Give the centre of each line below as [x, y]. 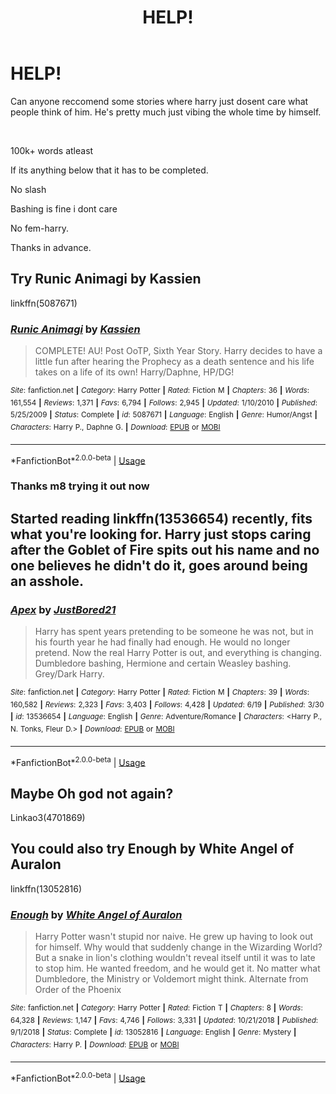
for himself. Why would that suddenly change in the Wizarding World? [178, 947]
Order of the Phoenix [78, 990]
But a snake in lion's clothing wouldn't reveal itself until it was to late [175, 958]
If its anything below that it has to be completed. [109, 170]
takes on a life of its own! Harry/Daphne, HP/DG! [134, 372]
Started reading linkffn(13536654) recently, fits [161, 518]
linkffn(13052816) [46, 888]
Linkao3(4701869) [48, 818]
